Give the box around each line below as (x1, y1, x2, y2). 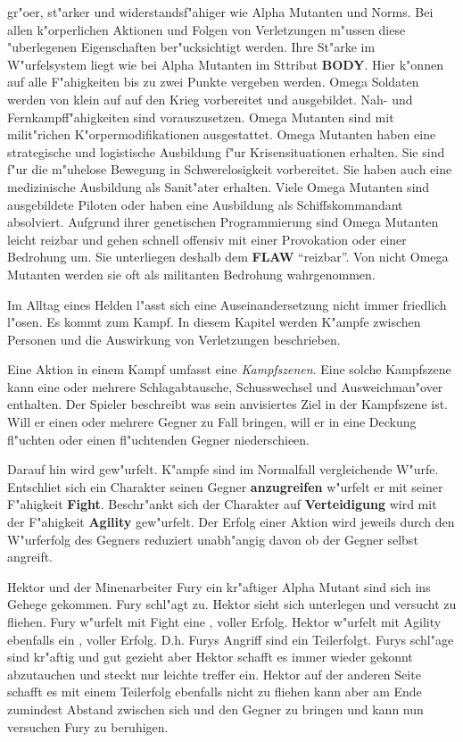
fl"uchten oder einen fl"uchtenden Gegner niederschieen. (7, 429, 310, 448)
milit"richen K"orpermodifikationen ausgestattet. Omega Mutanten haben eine (7, 125, 436, 144)
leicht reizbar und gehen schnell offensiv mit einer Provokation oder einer (7, 229, 407, 248)
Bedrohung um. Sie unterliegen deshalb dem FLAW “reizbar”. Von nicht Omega (7, 247, 449, 266)
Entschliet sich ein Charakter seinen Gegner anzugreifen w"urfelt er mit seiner (7, 477, 443, 496)
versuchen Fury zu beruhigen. (7, 717, 169, 736)
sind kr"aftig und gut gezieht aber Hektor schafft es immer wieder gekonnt (7, 647, 413, 666)
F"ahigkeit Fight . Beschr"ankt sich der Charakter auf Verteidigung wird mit (7, 495, 437, 513)
